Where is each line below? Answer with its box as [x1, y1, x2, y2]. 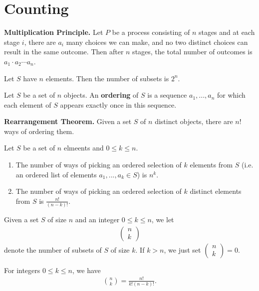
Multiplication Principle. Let [4, 27, 103, 37]
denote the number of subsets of [4, 244, 102, 255]
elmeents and [63, 143, 104, 153]
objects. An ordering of [63, 90, 139, 100]
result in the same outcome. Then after [4, 46, 124, 57]
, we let [151, 214, 174, 225]
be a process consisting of [112, 27, 190, 37]
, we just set [164, 244, 201, 255]
